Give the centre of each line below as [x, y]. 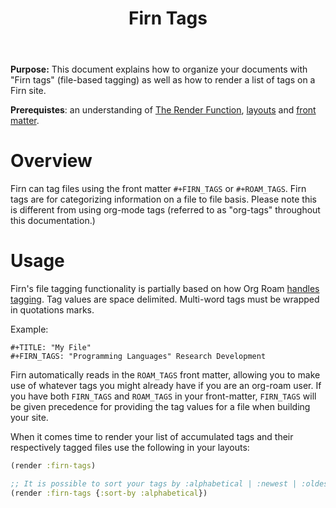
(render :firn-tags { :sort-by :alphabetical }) [109, 493]
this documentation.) [53, 221]
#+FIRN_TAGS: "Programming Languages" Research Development [138, 357]
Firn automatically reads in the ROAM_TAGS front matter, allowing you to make [165, 375]
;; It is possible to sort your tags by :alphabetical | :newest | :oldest [171, 483]
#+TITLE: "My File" [51, 348]
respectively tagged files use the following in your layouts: [130, 448]
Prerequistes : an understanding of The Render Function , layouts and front [163, 110]
